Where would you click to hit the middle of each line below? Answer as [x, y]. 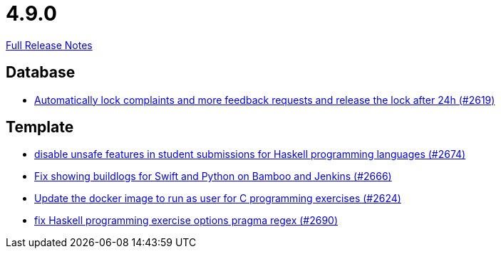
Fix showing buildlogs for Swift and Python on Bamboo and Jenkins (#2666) [213, 176]
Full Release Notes [49, 45]
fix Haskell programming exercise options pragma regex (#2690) [186, 221]
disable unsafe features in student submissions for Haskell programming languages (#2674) [250, 154]
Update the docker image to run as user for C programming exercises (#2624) [218, 199]
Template [40, 127]
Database [41, 73]
